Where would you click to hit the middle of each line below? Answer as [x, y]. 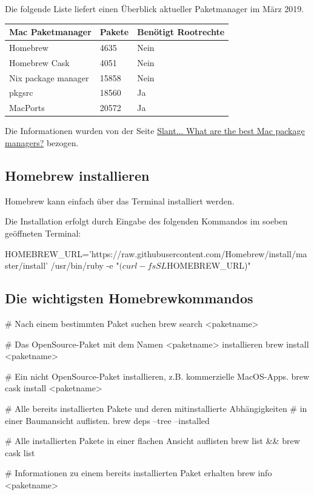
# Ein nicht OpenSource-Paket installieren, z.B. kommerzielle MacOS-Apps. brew [157, 376]
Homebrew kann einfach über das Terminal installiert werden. [120, 200]
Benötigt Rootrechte [181, 32]
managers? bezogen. [42, 143]
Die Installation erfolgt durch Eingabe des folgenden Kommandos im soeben [146, 221]
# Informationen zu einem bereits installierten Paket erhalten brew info [139, 473]
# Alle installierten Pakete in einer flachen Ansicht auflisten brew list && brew [152, 441]
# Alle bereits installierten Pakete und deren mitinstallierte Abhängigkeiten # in [156, 408]
